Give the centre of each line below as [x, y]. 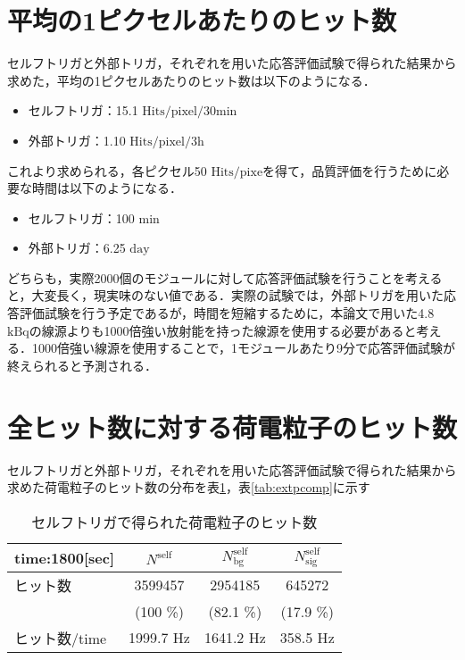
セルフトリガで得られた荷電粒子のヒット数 [174, 522]
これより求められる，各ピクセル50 [107, 170]
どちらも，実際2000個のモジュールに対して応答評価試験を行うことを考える [225, 277]
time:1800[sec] [65, 557]
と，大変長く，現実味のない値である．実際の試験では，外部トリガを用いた [225, 295]
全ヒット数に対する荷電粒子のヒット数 [232, 426]
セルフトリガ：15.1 [83, 110]
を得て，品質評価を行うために [350, 170]
